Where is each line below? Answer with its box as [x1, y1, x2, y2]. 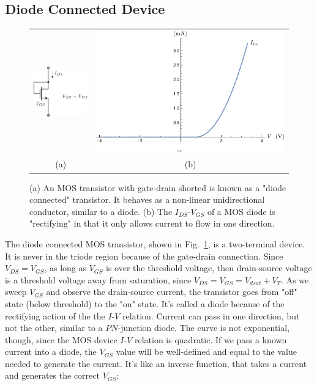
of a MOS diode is [207, 205, 275, 217]
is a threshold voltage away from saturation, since [5, 273, 192, 286]
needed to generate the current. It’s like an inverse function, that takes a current [5, 357, 307, 370]
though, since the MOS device [5, 333, 117, 346]
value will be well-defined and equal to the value [116, 345, 297, 358]
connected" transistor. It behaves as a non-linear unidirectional [29, 193, 265, 206]
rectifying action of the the [5, 309, 105, 322]
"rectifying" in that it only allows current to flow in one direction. [29, 217, 275, 230]
